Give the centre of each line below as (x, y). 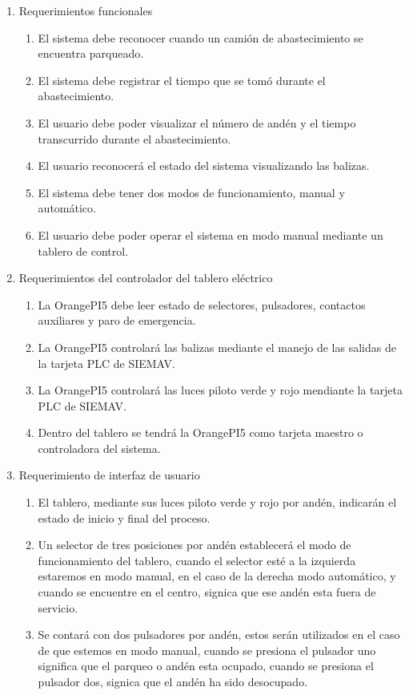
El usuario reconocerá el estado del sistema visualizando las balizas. (204, 166)
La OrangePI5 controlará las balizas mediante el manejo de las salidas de (217, 347)
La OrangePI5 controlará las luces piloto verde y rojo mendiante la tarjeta (220, 390)
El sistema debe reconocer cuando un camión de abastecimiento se (200, 37)
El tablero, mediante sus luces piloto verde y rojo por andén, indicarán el (217, 502)
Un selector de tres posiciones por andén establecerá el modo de (194, 545)
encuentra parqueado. (91, 53)
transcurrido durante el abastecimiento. (134, 138)
